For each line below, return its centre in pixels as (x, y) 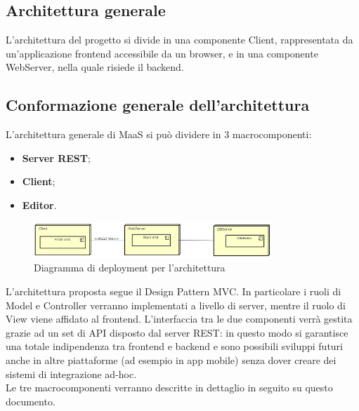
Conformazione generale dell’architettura (158, 105)
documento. (31, 401)
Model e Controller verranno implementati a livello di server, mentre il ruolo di (176, 305)
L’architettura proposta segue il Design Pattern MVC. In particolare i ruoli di (174, 291)
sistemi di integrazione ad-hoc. (71, 373)
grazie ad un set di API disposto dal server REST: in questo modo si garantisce (177, 332)
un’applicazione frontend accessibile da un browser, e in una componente (162, 53)
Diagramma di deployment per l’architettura (130, 268)
